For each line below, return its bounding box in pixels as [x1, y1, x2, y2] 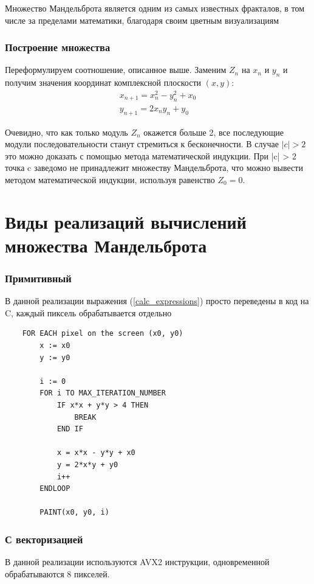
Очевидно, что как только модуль [5, 125, 128, 138]
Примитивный [5, 270, 72, 285]
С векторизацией [5, 531, 83, 546]
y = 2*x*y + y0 [56, 461, 118, 469]
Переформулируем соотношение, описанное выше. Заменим [5, 63, 227, 76]
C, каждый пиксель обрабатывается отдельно [5, 306, 172, 319]
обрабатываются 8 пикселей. [5, 567, 110, 580]
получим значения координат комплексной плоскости [5, 76, 202, 89]
